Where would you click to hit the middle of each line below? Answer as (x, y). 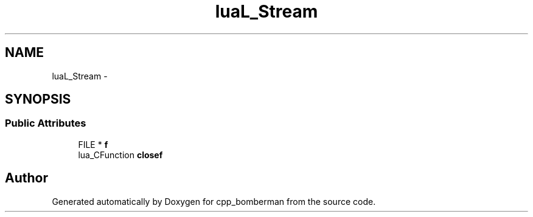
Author (26, 178)
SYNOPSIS (38, 99)
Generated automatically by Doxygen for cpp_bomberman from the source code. (214, 201)
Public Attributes (46, 123)
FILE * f (93, 144)
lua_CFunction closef (120, 155)
